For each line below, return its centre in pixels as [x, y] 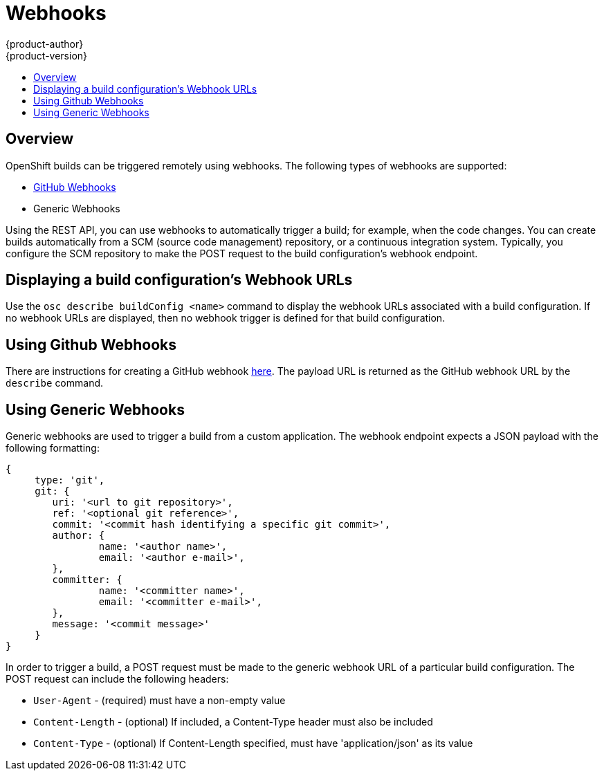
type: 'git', [70, 480]
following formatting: [53, 448]
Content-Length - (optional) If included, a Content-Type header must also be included [233, 722]
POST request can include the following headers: [117, 679]
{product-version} [47, 55]
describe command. [55, 383]
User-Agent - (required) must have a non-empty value [159, 701]
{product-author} [45, 44]
